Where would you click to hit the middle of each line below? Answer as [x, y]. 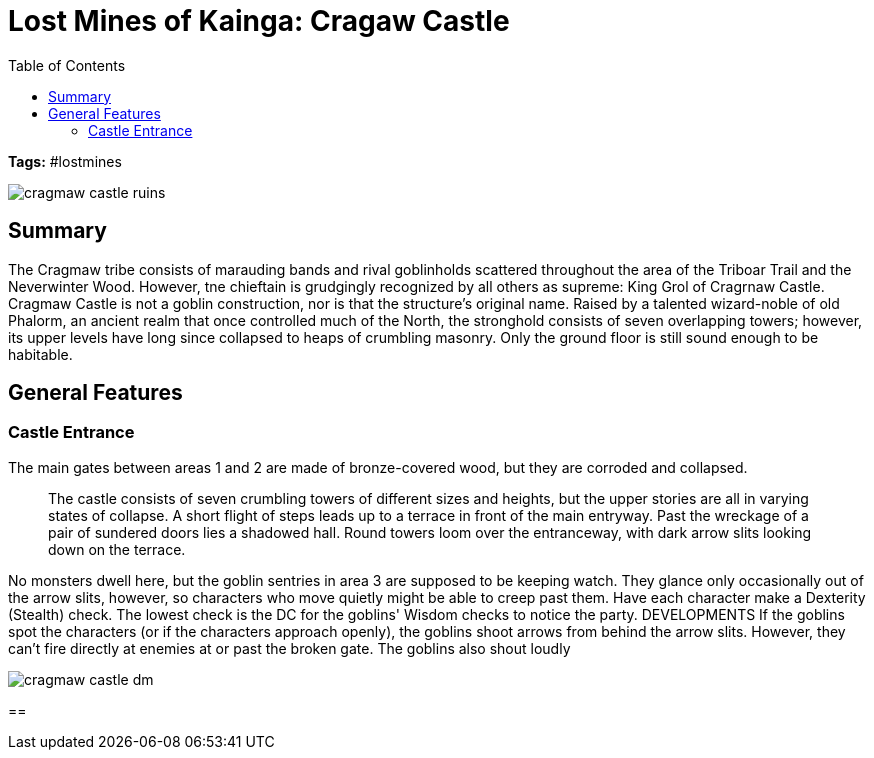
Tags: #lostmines [65, 161]
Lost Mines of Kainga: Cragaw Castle [259, 21]
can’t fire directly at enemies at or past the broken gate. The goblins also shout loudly [289, 648]
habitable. [40, 354]
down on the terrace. [117, 549]
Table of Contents [67, 65]
